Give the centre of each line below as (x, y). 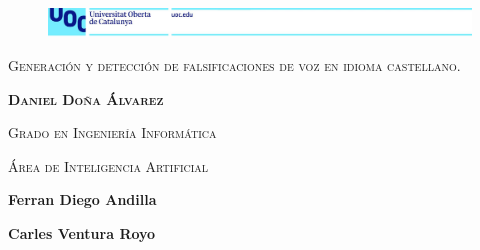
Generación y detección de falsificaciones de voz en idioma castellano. (234, 64)
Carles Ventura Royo (82, 232)
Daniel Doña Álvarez (86, 98)
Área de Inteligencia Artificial (108, 165)
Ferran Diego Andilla (82, 199)
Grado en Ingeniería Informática (112, 132)
